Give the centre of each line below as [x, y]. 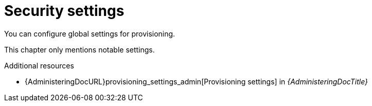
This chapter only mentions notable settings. [79, 49]
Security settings [64, 11]
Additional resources [39, 65]
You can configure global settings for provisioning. [90, 33]
